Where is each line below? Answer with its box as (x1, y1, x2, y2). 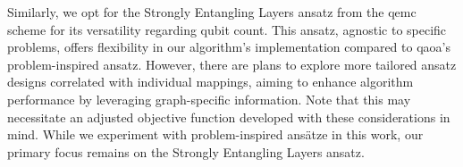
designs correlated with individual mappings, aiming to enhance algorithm (7, 72, 414, 91)
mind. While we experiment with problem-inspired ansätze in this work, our (7, 125, 424, 144)
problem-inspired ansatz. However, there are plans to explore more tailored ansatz (7, 54, 457, 73)
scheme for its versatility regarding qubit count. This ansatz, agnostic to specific (7, 20, 447, 38)
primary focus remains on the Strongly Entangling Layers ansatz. (7, 142, 365, 161)
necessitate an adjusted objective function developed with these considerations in (7, 107, 450, 126)
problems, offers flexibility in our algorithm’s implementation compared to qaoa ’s (7, 38, 450, 56)
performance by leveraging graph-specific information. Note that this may (7, 89, 411, 108)
